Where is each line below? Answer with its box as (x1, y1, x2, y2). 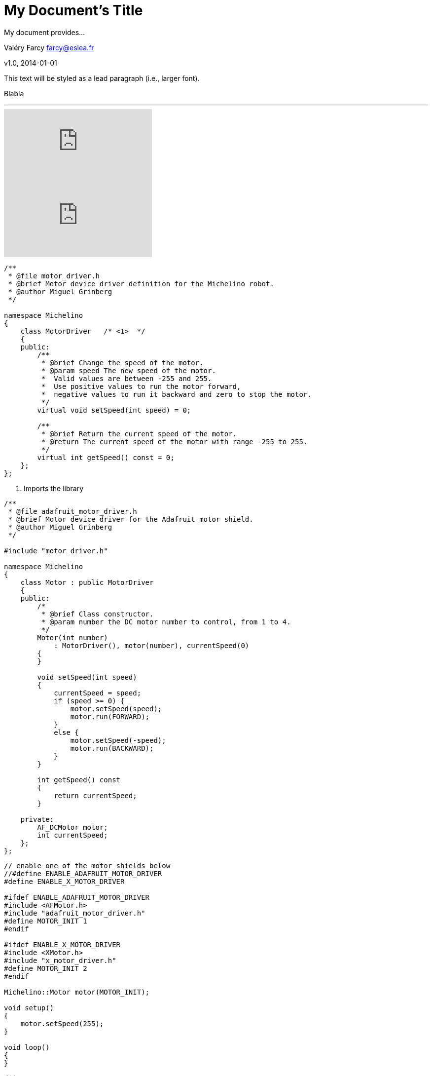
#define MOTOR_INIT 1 (4, 917, 87, 925)
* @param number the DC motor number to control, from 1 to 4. (41, 617, 291, 626)
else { (54, 728, 79, 736)
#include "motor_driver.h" (4, 546, 108, 555)
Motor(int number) (37, 633, 108, 642)
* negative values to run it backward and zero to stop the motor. (41, 390, 312, 398)
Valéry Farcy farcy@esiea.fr (4, 43, 94, 52)
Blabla (4, 89, 24, 98)
